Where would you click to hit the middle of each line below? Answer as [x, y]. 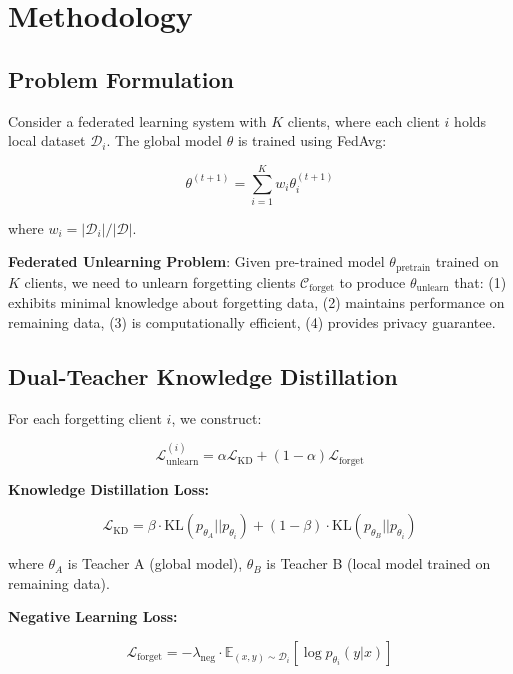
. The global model [164, 140]
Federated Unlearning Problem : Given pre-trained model [196, 261]
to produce [372, 281]
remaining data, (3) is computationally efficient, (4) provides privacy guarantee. [252, 321]
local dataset [47, 140]
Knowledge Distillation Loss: [109, 488]
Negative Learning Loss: [93, 616]
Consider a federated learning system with [137, 120]
